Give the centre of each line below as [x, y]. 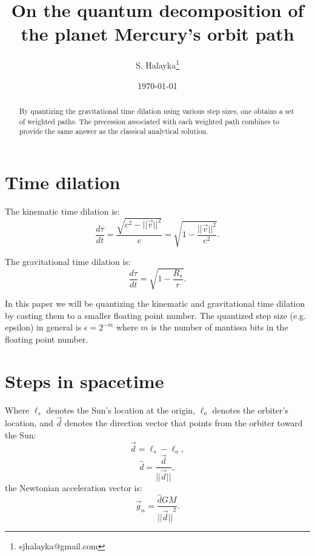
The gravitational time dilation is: [68, 261]
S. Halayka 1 [157, 64]
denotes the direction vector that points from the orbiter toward [184, 423]
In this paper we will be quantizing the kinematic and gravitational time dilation [155, 303]
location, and [29, 423]
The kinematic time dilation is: [62, 211]
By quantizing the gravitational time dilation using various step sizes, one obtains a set [157, 111]
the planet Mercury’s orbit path [157, 34]
